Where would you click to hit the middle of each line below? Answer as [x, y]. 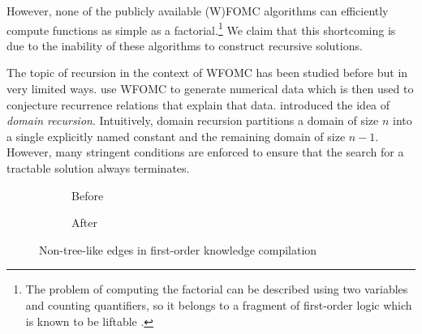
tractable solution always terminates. [98, 168]
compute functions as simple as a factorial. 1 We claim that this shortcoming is [201, 28]
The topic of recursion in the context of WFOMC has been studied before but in [207, 73]
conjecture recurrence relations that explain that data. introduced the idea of [198, 104]
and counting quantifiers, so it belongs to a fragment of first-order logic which [219, 304]
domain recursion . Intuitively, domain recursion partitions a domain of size [193, 120]
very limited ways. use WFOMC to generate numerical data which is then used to [210, 89]
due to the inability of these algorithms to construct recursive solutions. [185, 45]
